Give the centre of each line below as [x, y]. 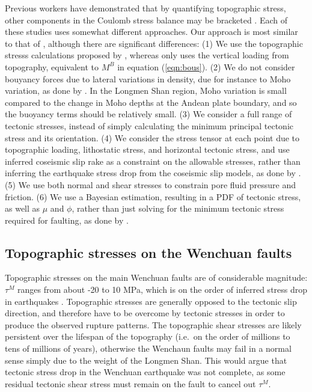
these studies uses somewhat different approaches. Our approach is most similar [151, 32]
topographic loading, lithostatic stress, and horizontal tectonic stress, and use [147, 149]
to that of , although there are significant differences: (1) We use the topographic [154, 43]
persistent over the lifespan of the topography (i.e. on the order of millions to [148, 336]
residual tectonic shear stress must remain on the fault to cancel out [130, 383]
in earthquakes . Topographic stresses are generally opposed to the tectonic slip [151, 301]
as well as [23, 208]
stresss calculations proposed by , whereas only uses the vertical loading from [147, 55]
